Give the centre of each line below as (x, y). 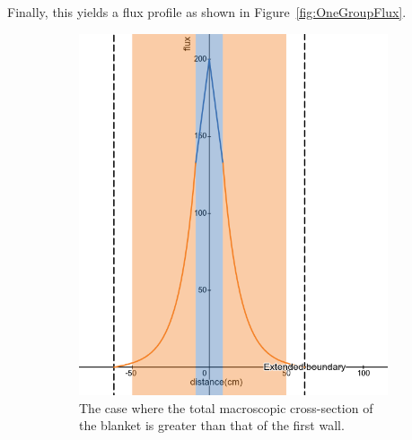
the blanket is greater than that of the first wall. (212, 425)
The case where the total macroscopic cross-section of (226, 407)
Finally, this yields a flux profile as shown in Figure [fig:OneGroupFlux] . (207, 12)
